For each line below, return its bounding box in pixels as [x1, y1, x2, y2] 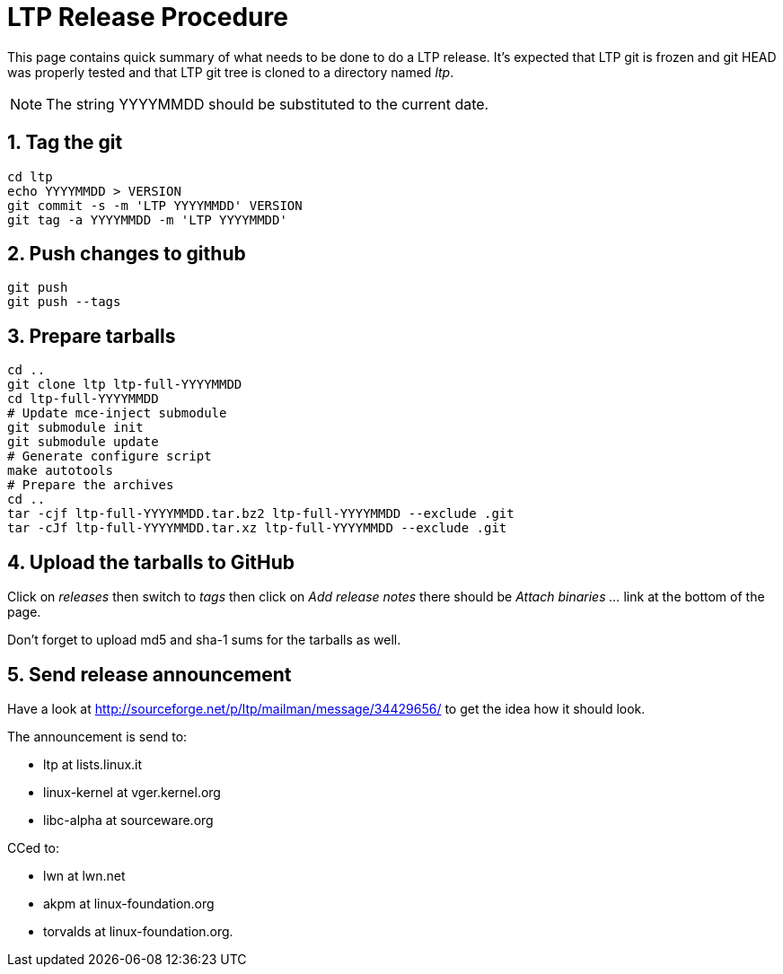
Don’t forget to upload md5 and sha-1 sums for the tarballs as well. [7, 632, 401, 648]
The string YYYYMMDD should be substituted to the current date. [46, 94, 489, 113]
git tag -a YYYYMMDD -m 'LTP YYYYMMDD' [7, 212, 287, 227]
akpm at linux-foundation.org [43, 895, 215, 911]
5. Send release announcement [7, 662, 292, 686]
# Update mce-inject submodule [7, 406, 227, 421]
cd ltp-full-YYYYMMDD [7, 391, 159, 407]
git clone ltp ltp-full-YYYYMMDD [7, 377, 242, 392]
